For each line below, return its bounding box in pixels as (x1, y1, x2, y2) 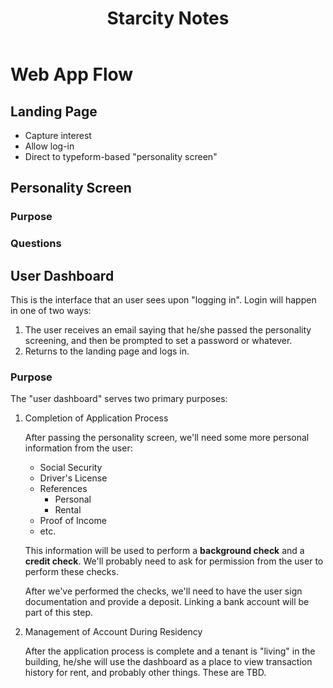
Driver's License (39, 472, 108, 484)
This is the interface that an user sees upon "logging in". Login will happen (10, 294, 317, 306)
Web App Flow (10, 63, 134, 86)
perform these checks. (24, 566, 119, 578)
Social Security (39, 462, 103, 474)
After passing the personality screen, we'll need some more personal (24, 432, 310, 444)
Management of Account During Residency (24, 626, 203, 638)
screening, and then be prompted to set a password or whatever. (24, 335, 293, 347)
